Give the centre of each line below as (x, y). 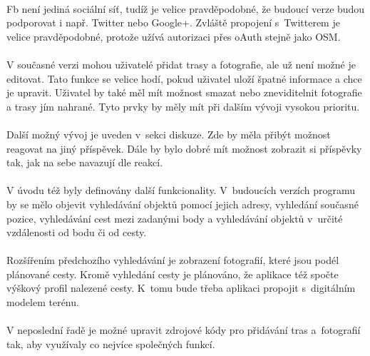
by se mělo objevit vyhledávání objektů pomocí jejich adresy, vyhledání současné (183, 204)
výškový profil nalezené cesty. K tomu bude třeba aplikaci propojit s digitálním (181, 288)
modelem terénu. (43, 302)
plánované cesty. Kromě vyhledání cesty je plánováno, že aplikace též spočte (173, 274)
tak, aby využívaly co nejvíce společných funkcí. (111, 344)
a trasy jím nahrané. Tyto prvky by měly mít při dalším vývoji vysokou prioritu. (183, 106)
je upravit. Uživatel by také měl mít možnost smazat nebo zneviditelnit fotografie (184, 92)
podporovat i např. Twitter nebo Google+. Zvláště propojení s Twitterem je (173, 22)
